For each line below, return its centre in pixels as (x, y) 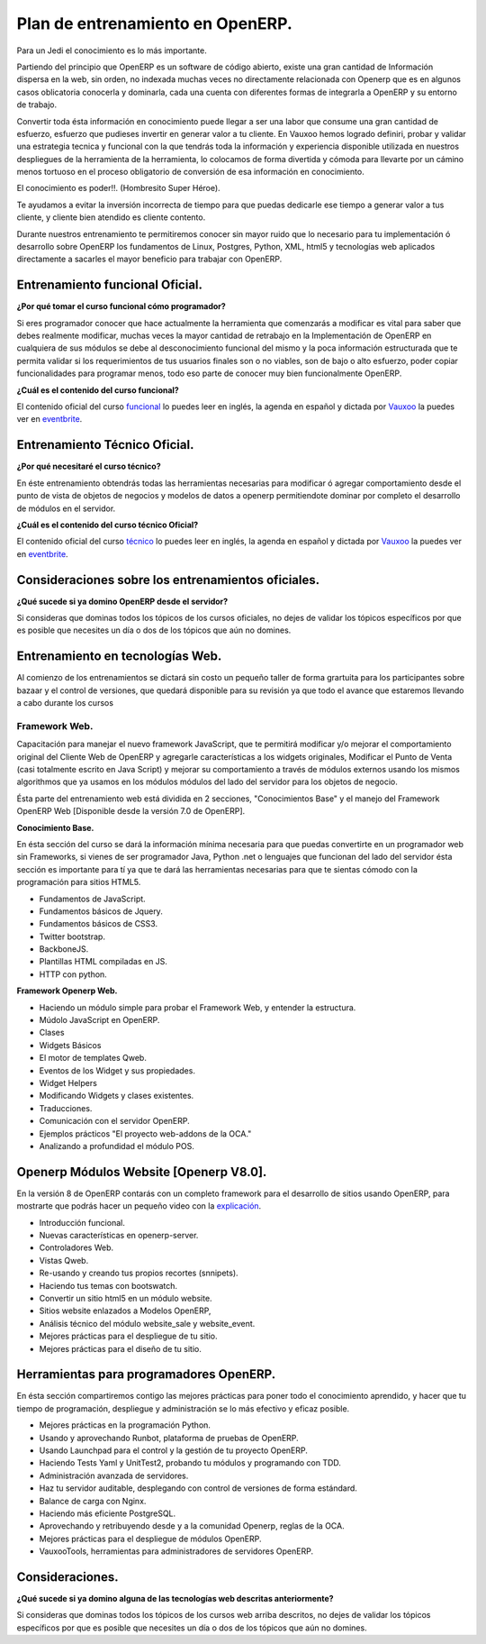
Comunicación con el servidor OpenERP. (115, 1121)
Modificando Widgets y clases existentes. (117, 1096)
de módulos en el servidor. (66, 508)
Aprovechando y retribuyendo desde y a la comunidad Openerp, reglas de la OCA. (192, 1526)
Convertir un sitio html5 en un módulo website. (126, 1298)
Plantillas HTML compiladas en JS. (103, 962)
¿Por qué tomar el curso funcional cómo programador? (121, 306)
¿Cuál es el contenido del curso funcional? (98, 390)
